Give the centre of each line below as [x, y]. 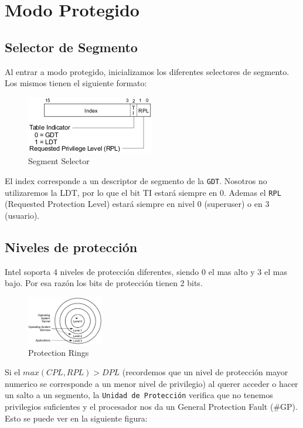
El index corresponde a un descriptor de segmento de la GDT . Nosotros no [136, 180]
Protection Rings [59, 352]
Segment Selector [59, 161]
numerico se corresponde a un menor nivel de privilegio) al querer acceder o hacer [151, 383]
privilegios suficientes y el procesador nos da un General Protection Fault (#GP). [151, 407]
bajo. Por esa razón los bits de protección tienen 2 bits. [104, 283]
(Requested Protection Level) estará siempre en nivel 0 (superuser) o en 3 [137, 204]
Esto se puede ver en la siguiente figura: [76, 418]
